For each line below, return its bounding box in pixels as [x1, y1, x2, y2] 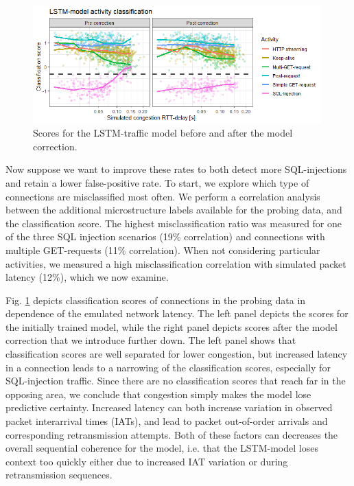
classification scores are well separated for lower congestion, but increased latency [5, 347, 348, 361]
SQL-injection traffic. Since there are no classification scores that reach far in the [5, 373, 346, 388]
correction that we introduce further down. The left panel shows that [5, 333, 296, 347]
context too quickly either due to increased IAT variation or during [5, 454, 288, 468]
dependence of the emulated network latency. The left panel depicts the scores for [5, 306, 349, 321]
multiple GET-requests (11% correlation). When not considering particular [5, 242, 320, 257]
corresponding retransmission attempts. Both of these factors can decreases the [5, 427, 338, 441]
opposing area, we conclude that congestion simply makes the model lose [5, 386, 311, 401]
